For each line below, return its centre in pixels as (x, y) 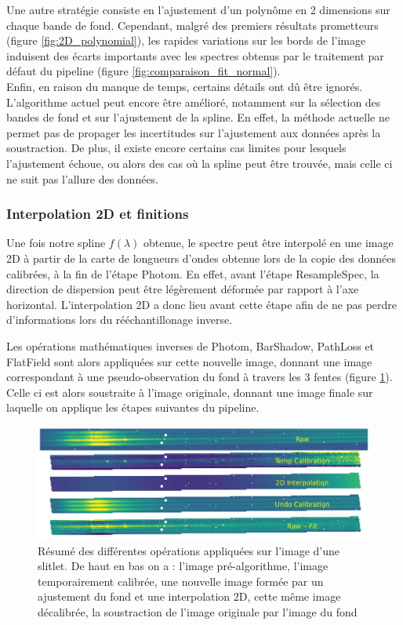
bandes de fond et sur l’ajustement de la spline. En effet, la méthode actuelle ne (198, 117)
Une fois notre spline (56, 243)
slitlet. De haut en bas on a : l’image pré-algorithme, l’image (183, 566)
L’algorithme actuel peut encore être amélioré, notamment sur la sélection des (194, 102)
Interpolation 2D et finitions (98, 214)
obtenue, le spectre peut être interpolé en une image (269, 243)
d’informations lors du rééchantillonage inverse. (120, 320)
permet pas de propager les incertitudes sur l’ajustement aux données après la (194, 132)
